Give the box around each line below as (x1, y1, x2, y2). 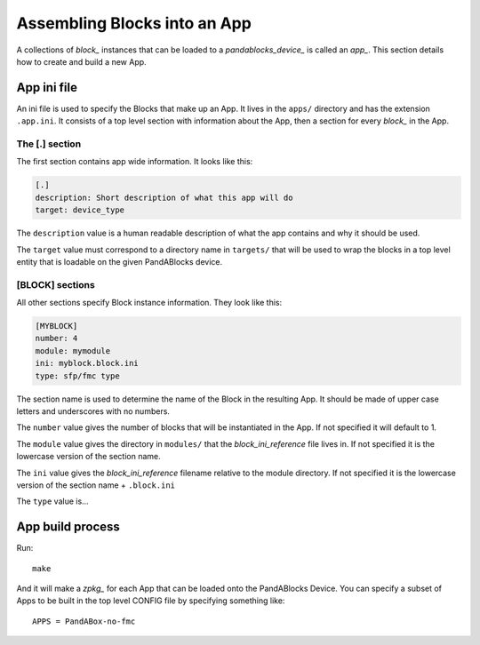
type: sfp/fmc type (35, 370, 120, 381)
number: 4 (35, 333, 78, 344)
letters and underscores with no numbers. (16, 405, 171, 417)
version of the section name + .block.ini (16, 480, 175, 490)
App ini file (16, 80, 77, 95)
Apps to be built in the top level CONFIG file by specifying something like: (16, 595, 285, 606)
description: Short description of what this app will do (35, 192, 293, 203)
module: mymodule (35, 346, 111, 355)
